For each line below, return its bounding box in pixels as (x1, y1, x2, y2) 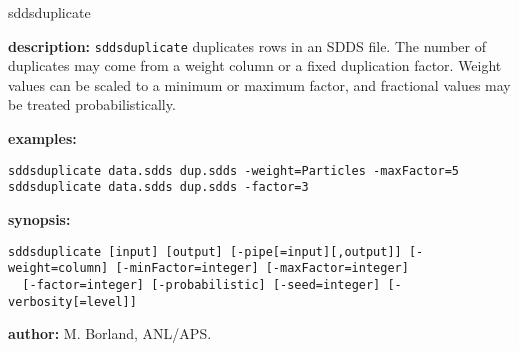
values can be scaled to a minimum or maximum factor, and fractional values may (8, 74, 511, 95)
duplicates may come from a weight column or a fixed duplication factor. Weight (8, 55, 502, 76)
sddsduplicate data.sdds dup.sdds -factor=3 (8, 180, 309, 195)
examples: (8, 128, 77, 149)
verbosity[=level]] (8, 294, 137, 309)
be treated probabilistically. (8, 94, 176, 115)
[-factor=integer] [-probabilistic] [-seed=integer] (22, 277, 381, 292)
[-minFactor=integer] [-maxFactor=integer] (115, 261, 409, 276)
